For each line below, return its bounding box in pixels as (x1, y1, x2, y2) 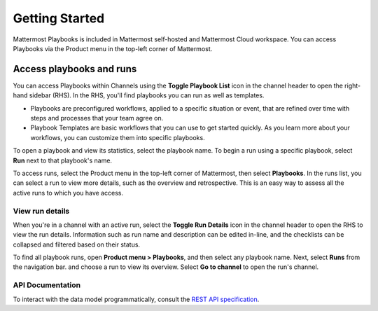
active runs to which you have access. (13, 188, 124, 197)
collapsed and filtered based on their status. (13, 240, 140, 249)
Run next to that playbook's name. (13, 156, 112, 165)
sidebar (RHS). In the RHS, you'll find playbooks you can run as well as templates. (29, 91, 265, 99)
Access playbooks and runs (13, 63, 137, 75)
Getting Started (13, 11, 105, 26)
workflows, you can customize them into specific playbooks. (30, 133, 206, 141)
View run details (13, 206, 70, 216)
